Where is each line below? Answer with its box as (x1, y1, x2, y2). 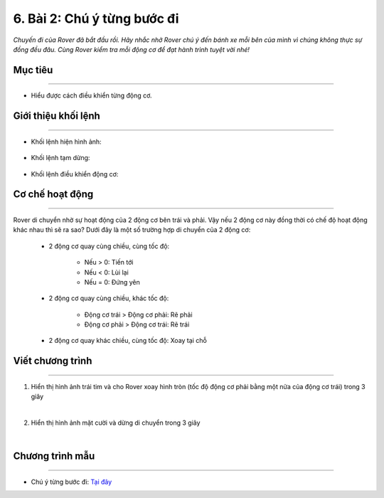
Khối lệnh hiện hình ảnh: (31, 137, 102, 146)
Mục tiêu (13, 64, 53, 76)
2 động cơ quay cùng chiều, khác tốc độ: (48, 294, 169, 302)
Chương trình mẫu (13, 450, 95, 462)
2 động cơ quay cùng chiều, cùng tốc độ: (48, 242, 170, 250)
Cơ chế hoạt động (13, 189, 94, 201)
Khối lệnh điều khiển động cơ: (31, 169, 119, 178)
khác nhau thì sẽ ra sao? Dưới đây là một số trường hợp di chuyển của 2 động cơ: (13, 226, 251, 234)
